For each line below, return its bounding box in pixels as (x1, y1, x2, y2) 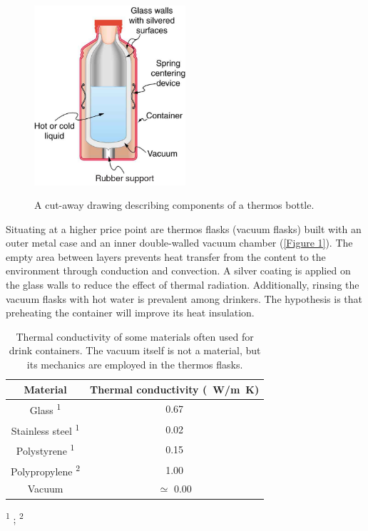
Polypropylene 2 (11, 461, 81, 478)
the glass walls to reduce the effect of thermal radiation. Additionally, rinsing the (6, 277, 359, 292)
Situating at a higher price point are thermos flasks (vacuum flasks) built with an (6, 221, 362, 236)
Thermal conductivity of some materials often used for (16, 329, 254, 344)
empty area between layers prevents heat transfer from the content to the (6, 249, 326, 264)
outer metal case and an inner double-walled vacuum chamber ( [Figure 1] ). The (6, 235, 353, 250)
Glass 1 (29, 401, 61, 418)
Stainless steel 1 (11, 421, 80, 438)
